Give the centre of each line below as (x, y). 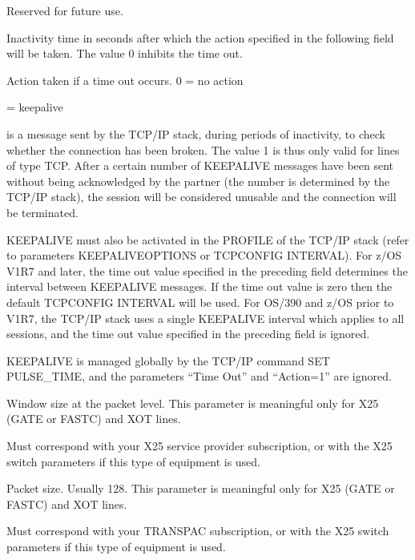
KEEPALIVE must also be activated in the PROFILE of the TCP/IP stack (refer (208, 239)
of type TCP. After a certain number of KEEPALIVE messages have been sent (200, 165)
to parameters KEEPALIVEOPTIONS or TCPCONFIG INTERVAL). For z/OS (204, 255)
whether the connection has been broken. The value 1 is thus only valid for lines (203, 149)
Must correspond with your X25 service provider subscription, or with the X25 (199, 446)
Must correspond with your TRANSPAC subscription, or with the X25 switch (198, 531)
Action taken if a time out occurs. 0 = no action (125, 80)
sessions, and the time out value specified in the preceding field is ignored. (188, 334)
